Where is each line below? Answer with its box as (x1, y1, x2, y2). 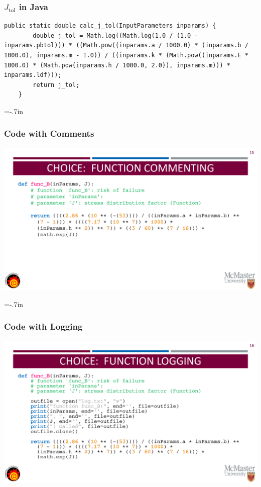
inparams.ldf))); (4, 71, 62, 79)
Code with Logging (4, 320, 83, 333)
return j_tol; (33, 81, 80, 88)
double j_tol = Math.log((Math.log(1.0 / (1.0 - (33, 32, 198, 39)
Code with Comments (4, 127, 94, 140)
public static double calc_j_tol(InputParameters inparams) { (4, 22, 216, 30)
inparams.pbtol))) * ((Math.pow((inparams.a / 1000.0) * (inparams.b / (4, 42, 248, 49)
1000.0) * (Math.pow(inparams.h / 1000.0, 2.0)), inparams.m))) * (4, 61, 231, 69)
